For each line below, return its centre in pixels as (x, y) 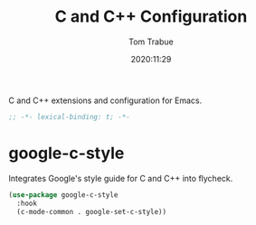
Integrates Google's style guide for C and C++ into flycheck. (121, 178)
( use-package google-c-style (63, 195)
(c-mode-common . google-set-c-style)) (92, 211)
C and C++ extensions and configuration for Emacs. (105, 100)
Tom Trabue (151, 42)
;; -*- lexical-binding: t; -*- (69, 117)
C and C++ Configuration (151, 17)
